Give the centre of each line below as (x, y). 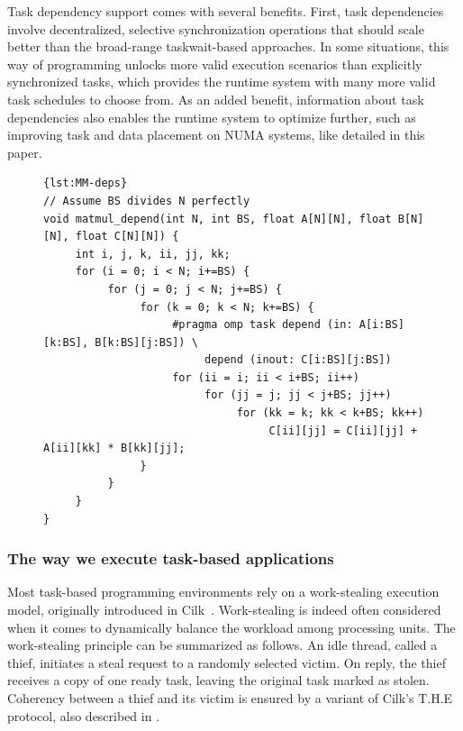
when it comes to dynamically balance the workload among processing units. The (231, 627)
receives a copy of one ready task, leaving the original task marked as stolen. (218, 680)
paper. (25, 152)
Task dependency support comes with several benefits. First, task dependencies (226, 11)
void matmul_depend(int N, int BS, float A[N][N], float (218, 219)
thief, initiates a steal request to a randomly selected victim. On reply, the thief (227, 662)
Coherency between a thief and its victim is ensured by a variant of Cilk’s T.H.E (230, 698)
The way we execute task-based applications (171, 558)
